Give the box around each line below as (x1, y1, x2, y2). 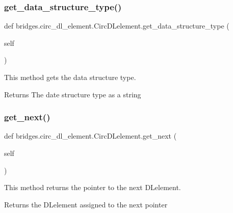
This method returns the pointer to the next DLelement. (4, 182, 181, 193)
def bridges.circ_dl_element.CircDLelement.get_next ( (4, 130, 177, 141)
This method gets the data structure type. (4, 72, 136, 82)
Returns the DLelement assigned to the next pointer (4, 199, 168, 209)
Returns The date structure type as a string (4, 89, 141, 99)
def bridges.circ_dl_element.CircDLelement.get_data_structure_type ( (4, 20, 229, 31)
